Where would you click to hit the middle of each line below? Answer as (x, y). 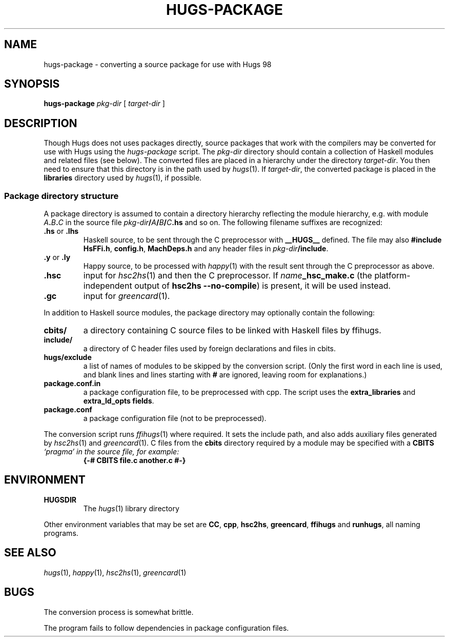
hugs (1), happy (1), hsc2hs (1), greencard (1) (115, 572)
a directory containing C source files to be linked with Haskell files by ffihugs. (232, 330)
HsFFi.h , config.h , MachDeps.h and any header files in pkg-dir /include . (206, 249)
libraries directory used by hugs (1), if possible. (123, 178)
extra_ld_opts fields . (119, 401)
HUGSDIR (60, 499)
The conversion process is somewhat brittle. (119, 612)
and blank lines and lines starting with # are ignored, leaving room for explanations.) (225, 375)
